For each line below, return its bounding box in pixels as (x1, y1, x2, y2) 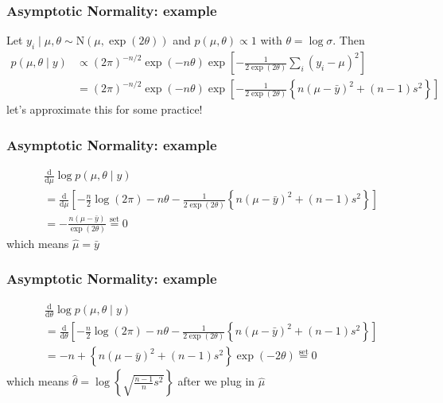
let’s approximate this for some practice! (6, 101, 203, 118)
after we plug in (177, 373, 255, 389)
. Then (332, 32, 365, 48)
